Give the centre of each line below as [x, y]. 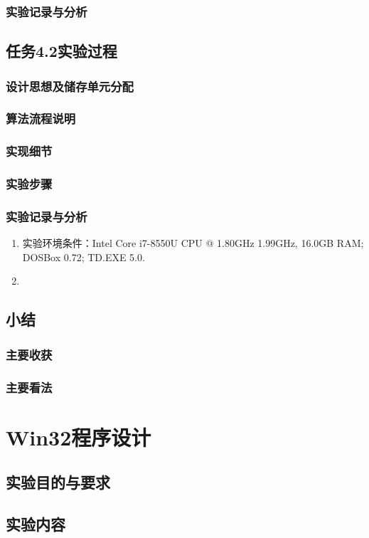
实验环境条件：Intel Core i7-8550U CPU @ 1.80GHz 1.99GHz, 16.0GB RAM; [193, 243]
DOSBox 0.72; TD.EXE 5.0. [84, 257]
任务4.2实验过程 [61, 51]
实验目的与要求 [58, 482]
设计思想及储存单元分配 [70, 86]
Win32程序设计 [79, 437]
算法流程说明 [41, 118]
